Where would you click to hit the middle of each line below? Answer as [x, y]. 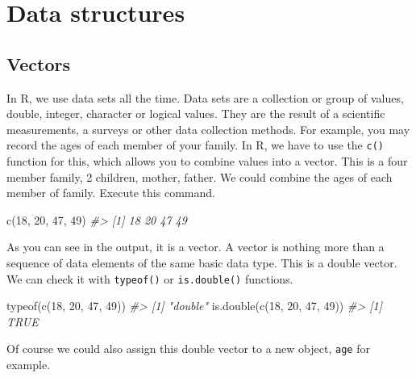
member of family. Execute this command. [111, 193]
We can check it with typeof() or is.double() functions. [150, 278]
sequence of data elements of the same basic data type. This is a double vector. [202, 262]
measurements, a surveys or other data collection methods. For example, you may [208, 129]
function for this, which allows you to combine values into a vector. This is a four [207, 161]
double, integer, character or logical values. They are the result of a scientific [196, 113]
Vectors [38, 63]
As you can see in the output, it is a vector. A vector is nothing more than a [196, 247]
